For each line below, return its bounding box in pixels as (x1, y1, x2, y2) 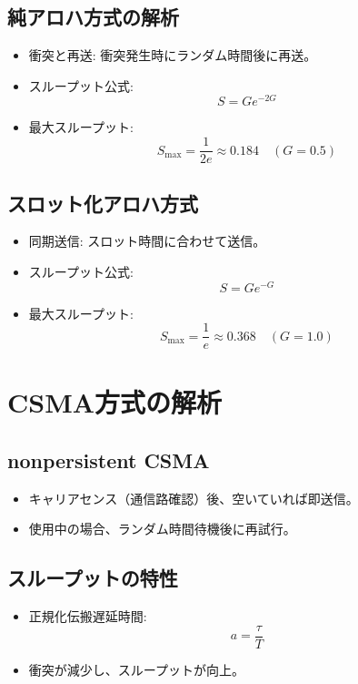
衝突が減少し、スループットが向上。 (28, 659, 244, 679)
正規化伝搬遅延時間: (28, 607, 147, 626)
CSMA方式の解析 (7, 383, 223, 421)
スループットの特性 (7, 564, 178, 592)
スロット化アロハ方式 (7, 189, 198, 217)
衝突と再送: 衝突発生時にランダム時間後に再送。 (28, 46, 317, 65)
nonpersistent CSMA (7, 446, 210, 475)
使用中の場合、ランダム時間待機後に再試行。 (28, 519, 296, 538)
